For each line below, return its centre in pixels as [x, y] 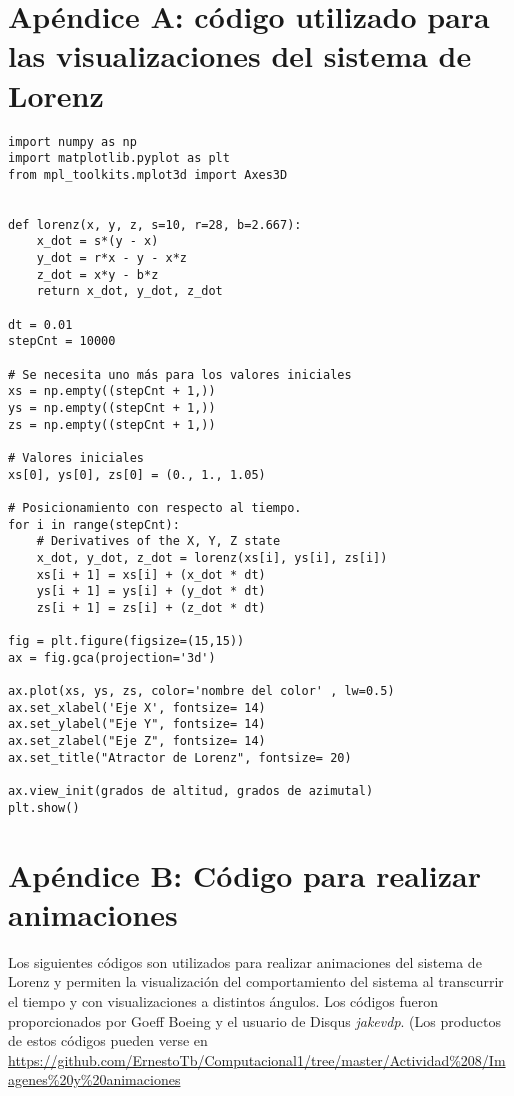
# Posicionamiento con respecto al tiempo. [155, 507]
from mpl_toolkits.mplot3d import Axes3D [148, 174]
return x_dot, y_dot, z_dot [129, 291]
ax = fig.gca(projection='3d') [112, 657]
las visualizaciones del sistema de [240, 55]
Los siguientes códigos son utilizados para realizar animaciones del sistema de [245, 961]
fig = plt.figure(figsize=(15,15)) [126, 641]
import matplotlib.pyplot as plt [119, 158]
